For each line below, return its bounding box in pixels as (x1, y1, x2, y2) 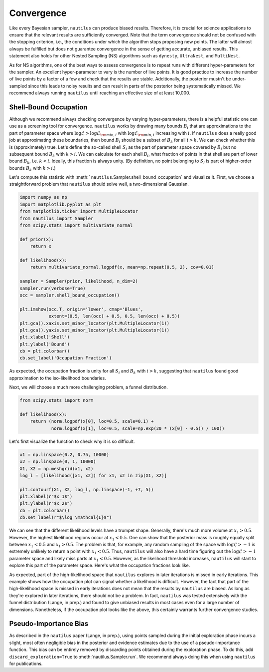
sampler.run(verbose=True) (19, 285, 86, 291)
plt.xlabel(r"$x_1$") (19, 494, 73, 499)
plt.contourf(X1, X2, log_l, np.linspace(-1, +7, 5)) (19, 487, 154, 492)
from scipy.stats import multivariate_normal (19, 223, 133, 228)
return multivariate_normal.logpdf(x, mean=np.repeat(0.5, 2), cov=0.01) (30, 265, 214, 270)
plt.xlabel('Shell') (19, 335, 70, 340)
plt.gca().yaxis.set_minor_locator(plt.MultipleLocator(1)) (19, 327, 170, 333)
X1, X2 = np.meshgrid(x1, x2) (19, 466, 94, 471)
